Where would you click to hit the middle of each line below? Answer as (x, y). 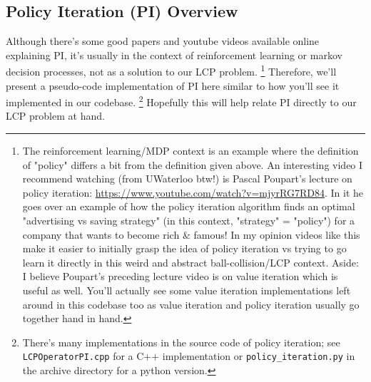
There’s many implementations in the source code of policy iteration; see (181, 342)
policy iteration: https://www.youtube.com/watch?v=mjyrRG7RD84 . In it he (193, 192)
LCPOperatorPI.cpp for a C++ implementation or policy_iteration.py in (189, 356)
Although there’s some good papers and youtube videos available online (163, 41)
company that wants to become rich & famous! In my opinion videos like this (191, 234)
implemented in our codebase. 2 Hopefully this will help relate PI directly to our (181, 101)
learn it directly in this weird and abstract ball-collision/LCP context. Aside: (190, 262)
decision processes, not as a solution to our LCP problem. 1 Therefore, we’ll (171, 71)
